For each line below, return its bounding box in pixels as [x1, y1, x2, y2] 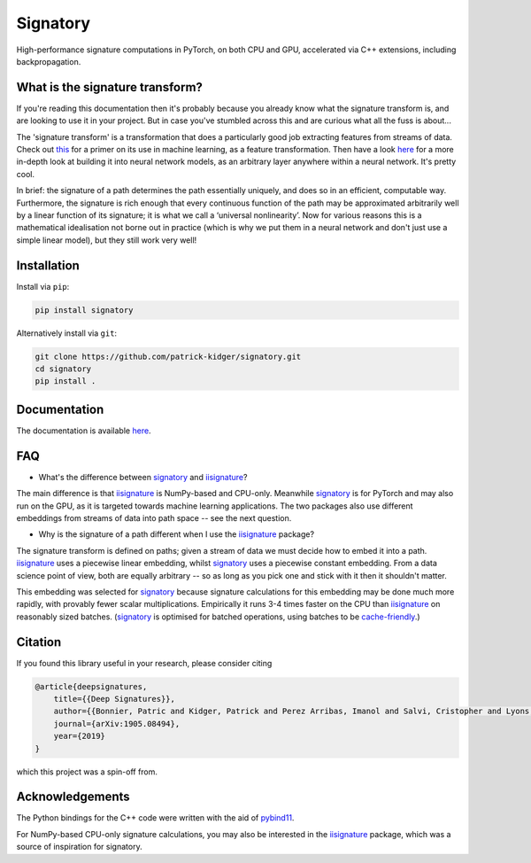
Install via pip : [16, 281, 70, 292]
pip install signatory [35, 305, 134, 315]
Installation [16, 258, 80, 273]
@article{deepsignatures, [35, 681, 148, 691]
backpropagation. [16, 56, 81, 66]
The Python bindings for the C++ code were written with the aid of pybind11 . [16, 812, 295, 823]
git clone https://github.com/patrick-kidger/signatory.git [35, 351, 302, 362]
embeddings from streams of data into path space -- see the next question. [16, 512, 292, 523]
